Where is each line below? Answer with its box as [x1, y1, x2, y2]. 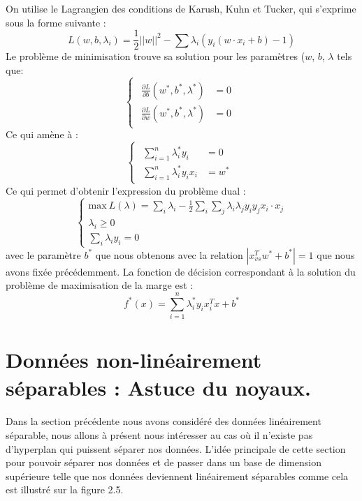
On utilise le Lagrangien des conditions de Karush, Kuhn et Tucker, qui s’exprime [6, 1, 356, 15]
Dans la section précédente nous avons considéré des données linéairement [6, 414, 321, 428]
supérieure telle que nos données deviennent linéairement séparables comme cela [6, 468, 349, 483]
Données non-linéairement [6, 345, 262, 374]
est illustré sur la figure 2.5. [6, 482, 124, 497]
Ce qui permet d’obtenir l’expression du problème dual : [6, 183, 246, 197]
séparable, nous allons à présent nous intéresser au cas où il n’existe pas [6, 427, 313, 442]
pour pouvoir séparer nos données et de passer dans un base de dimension [6, 455, 321, 470]
